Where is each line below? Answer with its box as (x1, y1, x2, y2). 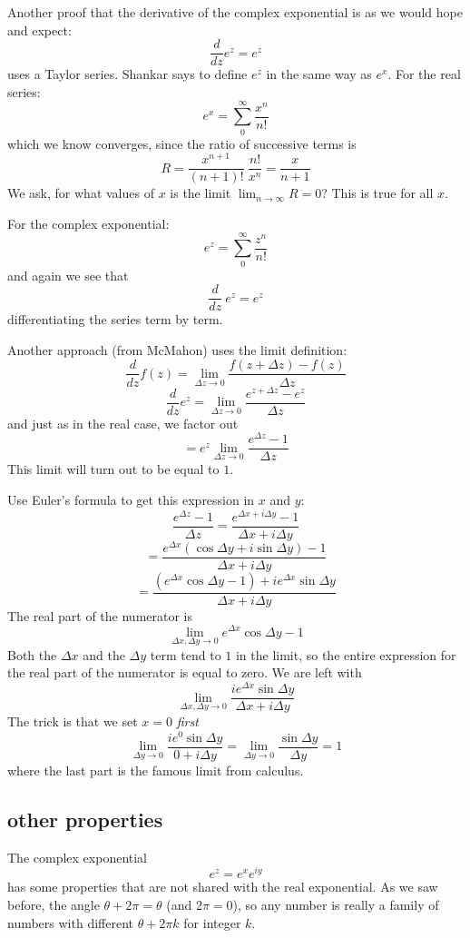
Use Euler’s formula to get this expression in (7, 489, 255, 508)
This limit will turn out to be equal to (7, 459, 220, 479)
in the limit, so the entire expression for (235, 645, 456, 664)
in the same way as (266, 64, 372, 84)
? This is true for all (321, 183, 434, 202)
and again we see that (7, 265, 129, 284)
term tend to (150, 645, 221, 664)
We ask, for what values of (7, 183, 154, 202)
